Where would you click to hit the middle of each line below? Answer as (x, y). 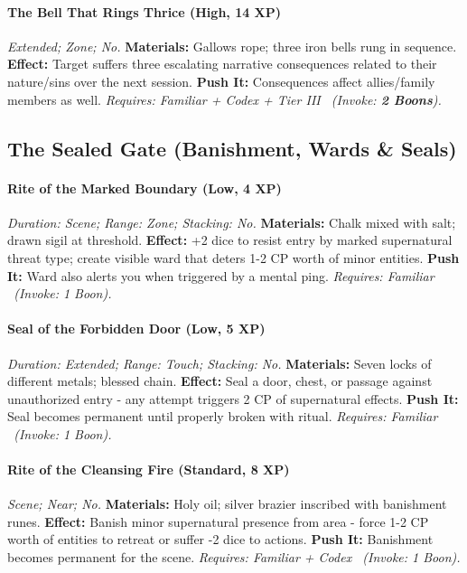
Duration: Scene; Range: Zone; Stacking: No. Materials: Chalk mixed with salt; (232, 222)
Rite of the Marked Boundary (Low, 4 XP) (145, 188)
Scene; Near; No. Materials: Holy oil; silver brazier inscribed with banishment (227, 504)
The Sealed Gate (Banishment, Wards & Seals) (232, 148)
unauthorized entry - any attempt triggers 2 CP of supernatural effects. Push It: (233, 398)
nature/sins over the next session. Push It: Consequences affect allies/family (221, 81)
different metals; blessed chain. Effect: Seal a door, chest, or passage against (220, 381)
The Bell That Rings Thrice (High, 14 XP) (145, 11)
